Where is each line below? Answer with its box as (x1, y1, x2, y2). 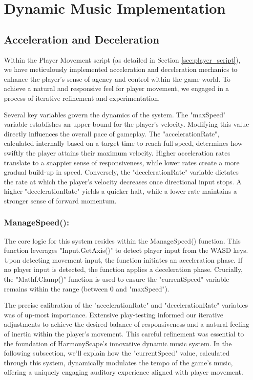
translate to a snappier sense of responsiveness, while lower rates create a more (4, 157, 240, 167)
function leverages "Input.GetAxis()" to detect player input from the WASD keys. (4, 245, 248, 255)
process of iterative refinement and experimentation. (4, 92, 160, 103)
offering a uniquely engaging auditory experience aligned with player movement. (4, 367, 243, 377)
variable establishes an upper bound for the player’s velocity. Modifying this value (4, 119, 249, 129)
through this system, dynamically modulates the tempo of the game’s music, (4, 357, 233, 367)
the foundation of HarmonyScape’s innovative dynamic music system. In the (4, 338, 232, 348)
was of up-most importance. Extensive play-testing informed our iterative (4, 309, 224, 319)
